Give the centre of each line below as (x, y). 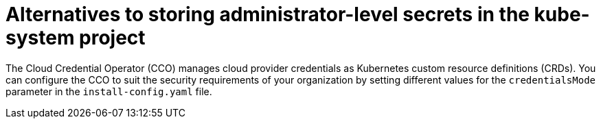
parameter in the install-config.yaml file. (109, 91)
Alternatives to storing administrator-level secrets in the (268, 14)
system (40, 38)
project (112, 38)
